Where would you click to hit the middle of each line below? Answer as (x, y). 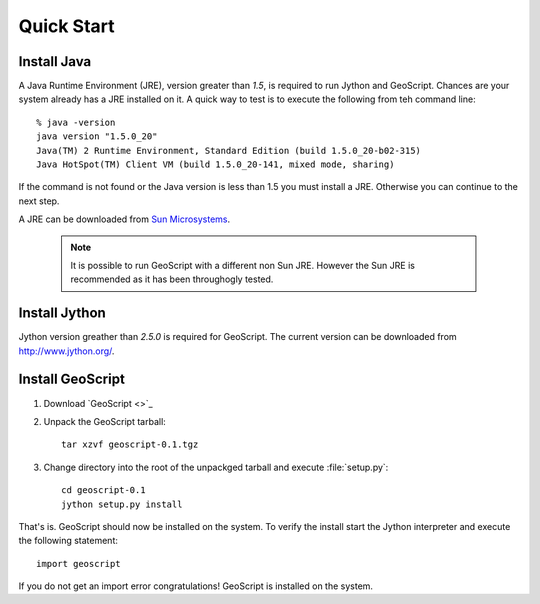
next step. (39, 201)
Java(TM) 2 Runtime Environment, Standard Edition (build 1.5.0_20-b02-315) (229, 150)
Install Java (55, 61)
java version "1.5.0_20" (97, 136)
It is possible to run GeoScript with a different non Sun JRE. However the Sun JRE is (242, 265)
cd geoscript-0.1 (103, 490)
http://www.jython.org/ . (66, 351)
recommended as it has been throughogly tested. (172, 279)
